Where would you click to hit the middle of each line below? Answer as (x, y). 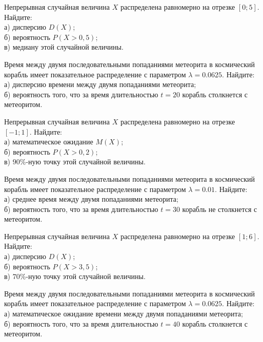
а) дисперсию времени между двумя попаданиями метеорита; (100, 84)
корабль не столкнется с (220, 209)
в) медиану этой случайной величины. (64, 47)
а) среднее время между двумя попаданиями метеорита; (91, 199)
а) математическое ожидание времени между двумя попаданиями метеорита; (124, 314)
